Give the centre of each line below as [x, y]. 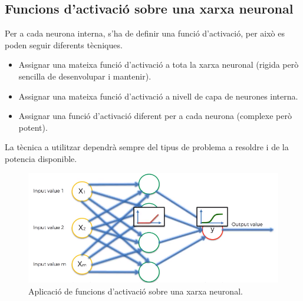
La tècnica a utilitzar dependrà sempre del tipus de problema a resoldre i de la [147, 147]
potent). [33, 127]
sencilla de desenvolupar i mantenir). [85, 76]
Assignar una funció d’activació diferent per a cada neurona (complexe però [155, 116]
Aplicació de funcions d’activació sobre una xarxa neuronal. [136, 291]
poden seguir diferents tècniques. [64, 44]
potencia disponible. [41, 158]
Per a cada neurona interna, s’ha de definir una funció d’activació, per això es [145, 33]
